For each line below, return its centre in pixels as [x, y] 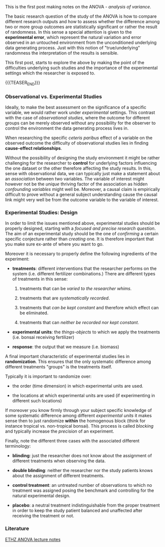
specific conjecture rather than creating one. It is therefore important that [80, 239]
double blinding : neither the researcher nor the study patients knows [82, 471]
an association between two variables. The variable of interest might [75, 179]
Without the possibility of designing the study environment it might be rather [82, 158]
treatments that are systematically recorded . [65, 298]
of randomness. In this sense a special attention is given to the [68, 32]
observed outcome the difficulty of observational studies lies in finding [77, 143]
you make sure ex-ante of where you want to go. [54, 244]
